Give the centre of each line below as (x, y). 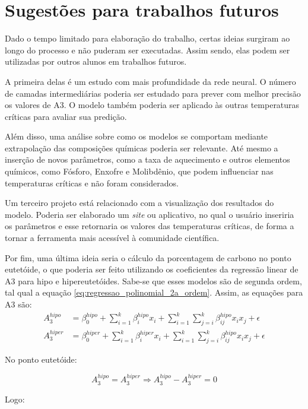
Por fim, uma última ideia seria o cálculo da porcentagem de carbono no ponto (148, 257)
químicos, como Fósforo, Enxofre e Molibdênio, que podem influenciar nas (139, 171)
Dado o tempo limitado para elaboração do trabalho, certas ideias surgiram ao (147, 38)
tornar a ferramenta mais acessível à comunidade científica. (112, 238)
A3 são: (18, 304)
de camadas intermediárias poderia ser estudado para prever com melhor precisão (153, 93)
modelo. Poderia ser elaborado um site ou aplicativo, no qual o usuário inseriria (150, 214)
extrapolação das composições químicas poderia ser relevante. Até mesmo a (142, 148)
